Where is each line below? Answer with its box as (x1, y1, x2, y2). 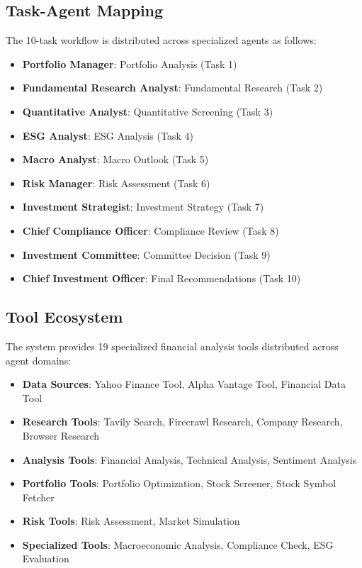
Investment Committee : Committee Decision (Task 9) (22, 247, 271, 262)
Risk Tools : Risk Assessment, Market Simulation (22, 513, 240, 528)
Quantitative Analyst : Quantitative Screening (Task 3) (22, 104, 273, 118)
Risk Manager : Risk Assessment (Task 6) (22, 175, 210, 190)
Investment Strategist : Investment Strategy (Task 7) (22, 199, 264, 214)
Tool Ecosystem (6, 306, 123, 328)
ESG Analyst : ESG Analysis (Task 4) (22, 128, 193, 143)
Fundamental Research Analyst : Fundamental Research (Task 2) (22, 80, 323, 95)
